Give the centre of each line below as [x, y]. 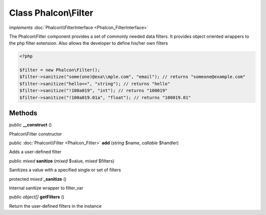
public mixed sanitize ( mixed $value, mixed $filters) [62, 161]
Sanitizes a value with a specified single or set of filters [65, 170]
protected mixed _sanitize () [38, 179]
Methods [23, 113]
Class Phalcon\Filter [51, 13]
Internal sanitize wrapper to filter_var [46, 188]
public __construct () [30, 125]
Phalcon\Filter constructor [35, 134]
